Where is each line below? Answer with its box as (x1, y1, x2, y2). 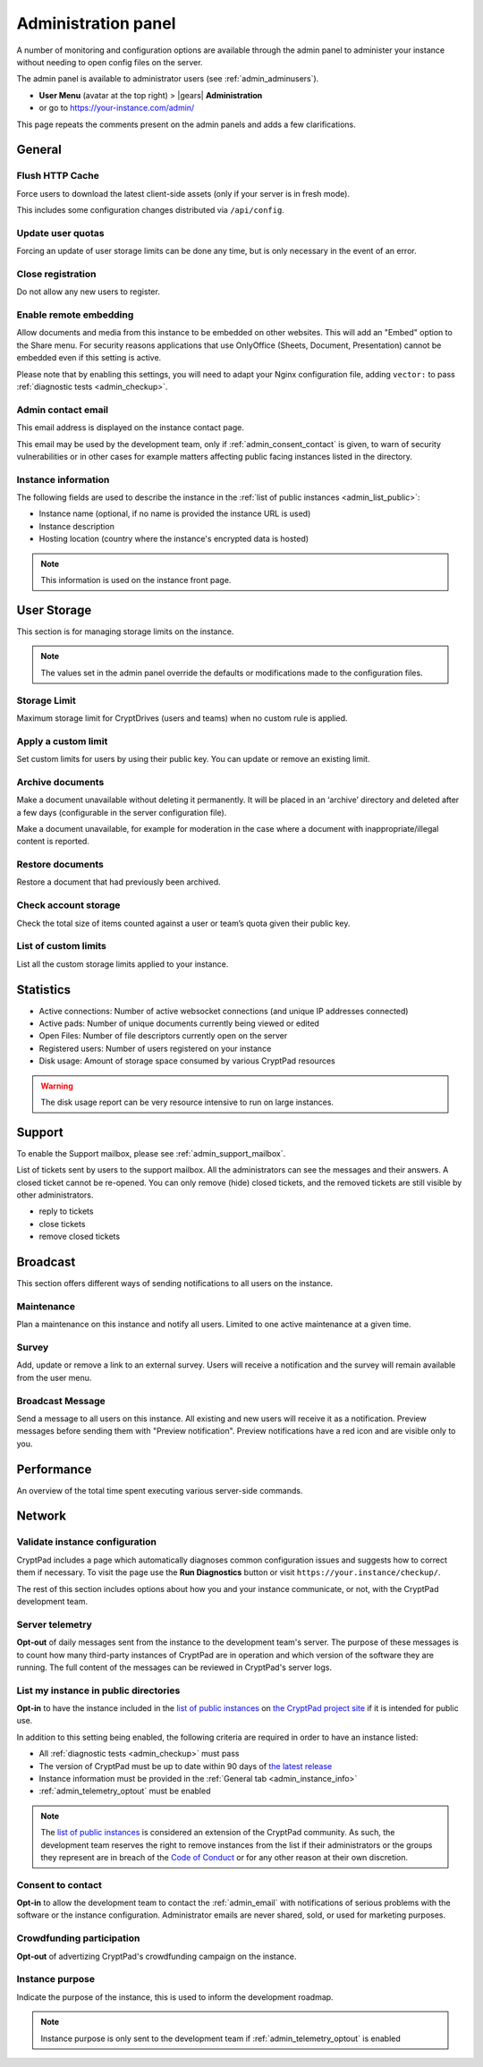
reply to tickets (38, 1206, 94, 1216)
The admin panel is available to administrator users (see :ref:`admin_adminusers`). (16, 73, 319, 84)
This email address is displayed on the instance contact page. (16, 422, 245, 433)
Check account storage (16, 899, 121, 911)
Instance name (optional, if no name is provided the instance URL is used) (38, 508, 311, 519)
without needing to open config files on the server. (16, 56, 203, 67)
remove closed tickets (38, 1231, 121, 1242)
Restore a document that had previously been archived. (16, 877, 221, 887)
